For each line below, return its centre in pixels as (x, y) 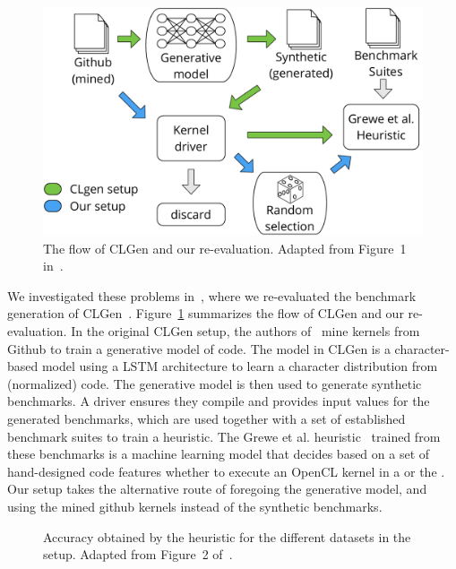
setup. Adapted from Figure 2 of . (138, 554)
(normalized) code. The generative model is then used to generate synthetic (215, 383)
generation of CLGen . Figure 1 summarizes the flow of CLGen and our (206, 313)
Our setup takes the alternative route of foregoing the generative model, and (217, 489)
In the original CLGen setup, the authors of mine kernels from (245, 331)
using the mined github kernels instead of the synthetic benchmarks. (195, 506)
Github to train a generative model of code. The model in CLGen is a (199, 348)
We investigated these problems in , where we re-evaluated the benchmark (212, 295)
